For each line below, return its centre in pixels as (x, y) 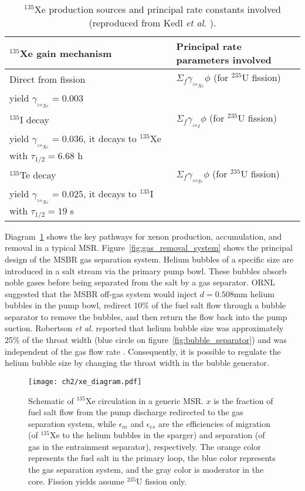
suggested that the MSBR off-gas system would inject (101, 293)
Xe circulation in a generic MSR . (144, 400)
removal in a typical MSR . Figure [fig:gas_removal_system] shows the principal (149, 248)
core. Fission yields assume (76, 481)
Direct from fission (48, 79)
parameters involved (224, 60)
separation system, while (72, 423)
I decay (34, 120)
